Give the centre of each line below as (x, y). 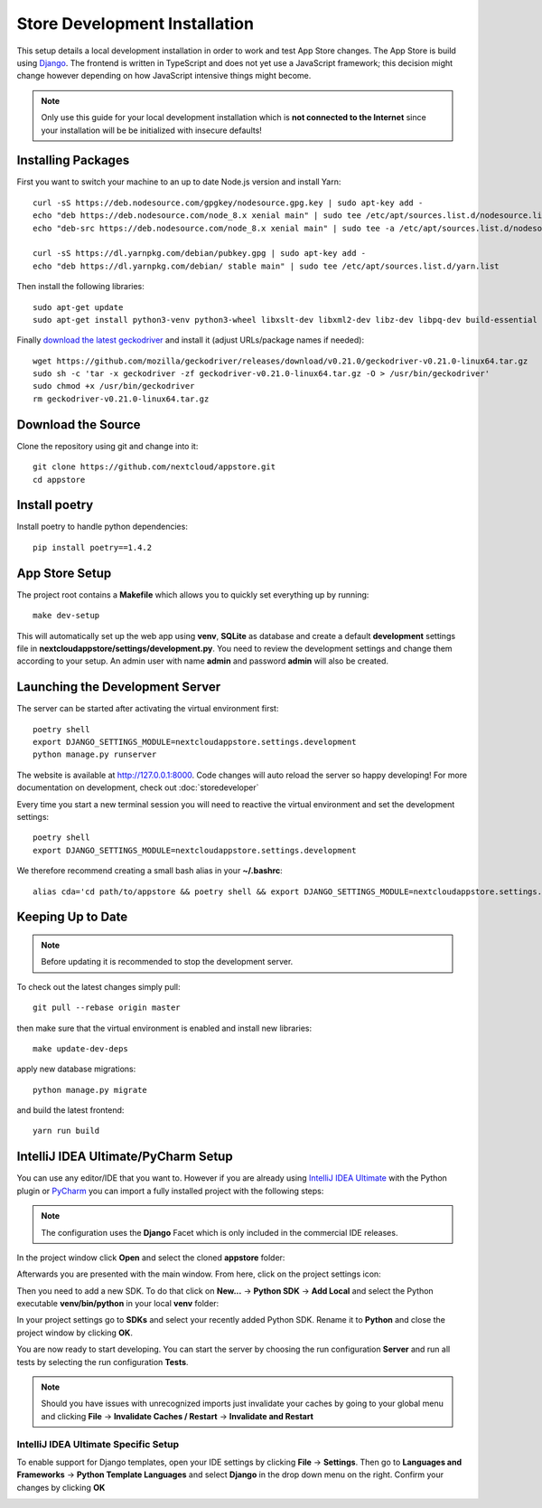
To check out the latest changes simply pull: (98, 986)
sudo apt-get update (78, 307)
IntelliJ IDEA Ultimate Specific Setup (98, 1444)
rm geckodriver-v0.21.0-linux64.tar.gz (121, 399)
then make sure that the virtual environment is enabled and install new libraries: (164, 1028)
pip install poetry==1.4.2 (93, 547)
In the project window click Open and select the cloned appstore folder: (151, 1258)
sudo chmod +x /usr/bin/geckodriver (114, 386)
